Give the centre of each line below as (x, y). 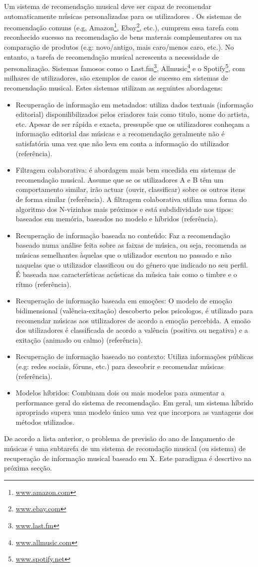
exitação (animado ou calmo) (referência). (79, 339)
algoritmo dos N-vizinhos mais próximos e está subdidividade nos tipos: (124, 209)
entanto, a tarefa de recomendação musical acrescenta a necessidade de (112, 56)
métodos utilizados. (45, 422)
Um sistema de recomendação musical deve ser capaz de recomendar (108, 6)
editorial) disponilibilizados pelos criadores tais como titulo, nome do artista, (132, 114)
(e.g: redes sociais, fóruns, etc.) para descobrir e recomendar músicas (120, 366)
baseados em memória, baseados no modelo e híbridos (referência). (117, 219)
